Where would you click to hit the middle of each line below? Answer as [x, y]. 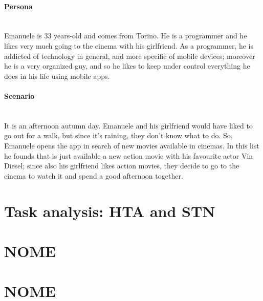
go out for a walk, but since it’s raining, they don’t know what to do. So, [118, 135]
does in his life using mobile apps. [57, 76]
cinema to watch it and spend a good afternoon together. [94, 175]
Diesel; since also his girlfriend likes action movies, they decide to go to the [122, 166]
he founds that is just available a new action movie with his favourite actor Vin [129, 155]
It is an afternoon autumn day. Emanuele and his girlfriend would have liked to [128, 125]
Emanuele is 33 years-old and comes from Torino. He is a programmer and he [126, 36]
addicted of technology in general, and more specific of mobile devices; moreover [130, 56]
